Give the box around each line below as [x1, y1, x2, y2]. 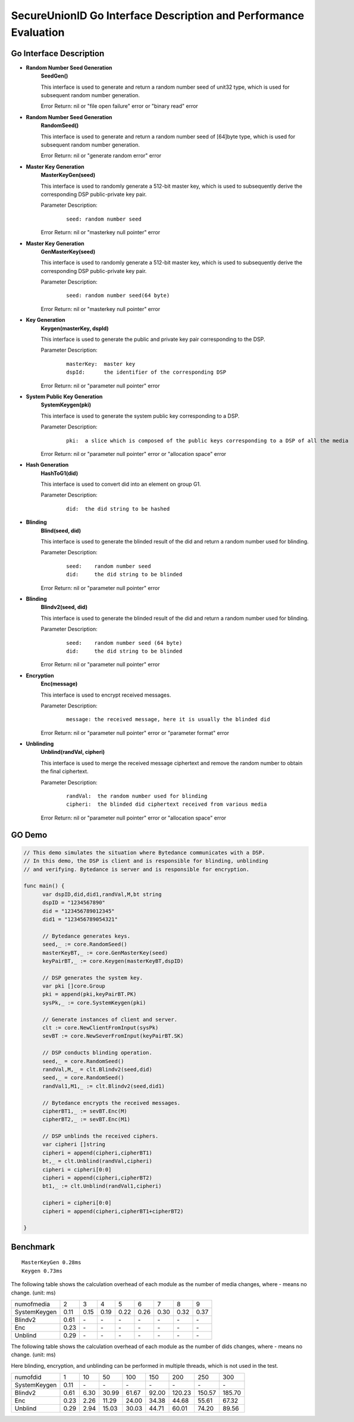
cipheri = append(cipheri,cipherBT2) [42, 1175, 153, 1181]
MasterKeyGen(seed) [40, 172, 96, 179]
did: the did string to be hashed [66, 505, 170, 512]
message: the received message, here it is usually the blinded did [66, 716, 270, 723]
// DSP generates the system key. [42, 974, 143, 981]
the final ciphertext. [40, 768, 89, 775]
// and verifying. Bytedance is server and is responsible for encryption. [23, 866, 250, 873]
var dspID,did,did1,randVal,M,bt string [42, 891, 162, 898]
